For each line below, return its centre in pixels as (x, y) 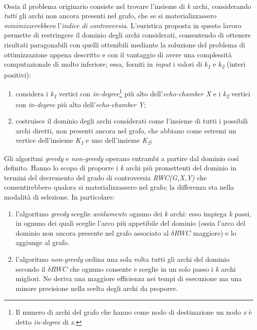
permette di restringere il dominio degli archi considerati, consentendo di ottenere (128, 35)
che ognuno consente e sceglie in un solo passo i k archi (153, 268)
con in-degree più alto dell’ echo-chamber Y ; (81, 104)
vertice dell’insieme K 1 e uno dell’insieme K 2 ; (84, 141)
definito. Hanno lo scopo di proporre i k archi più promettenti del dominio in (120, 168)
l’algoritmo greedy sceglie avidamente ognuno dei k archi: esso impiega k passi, (133, 213)
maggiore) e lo (214, 232)
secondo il (30, 268)
